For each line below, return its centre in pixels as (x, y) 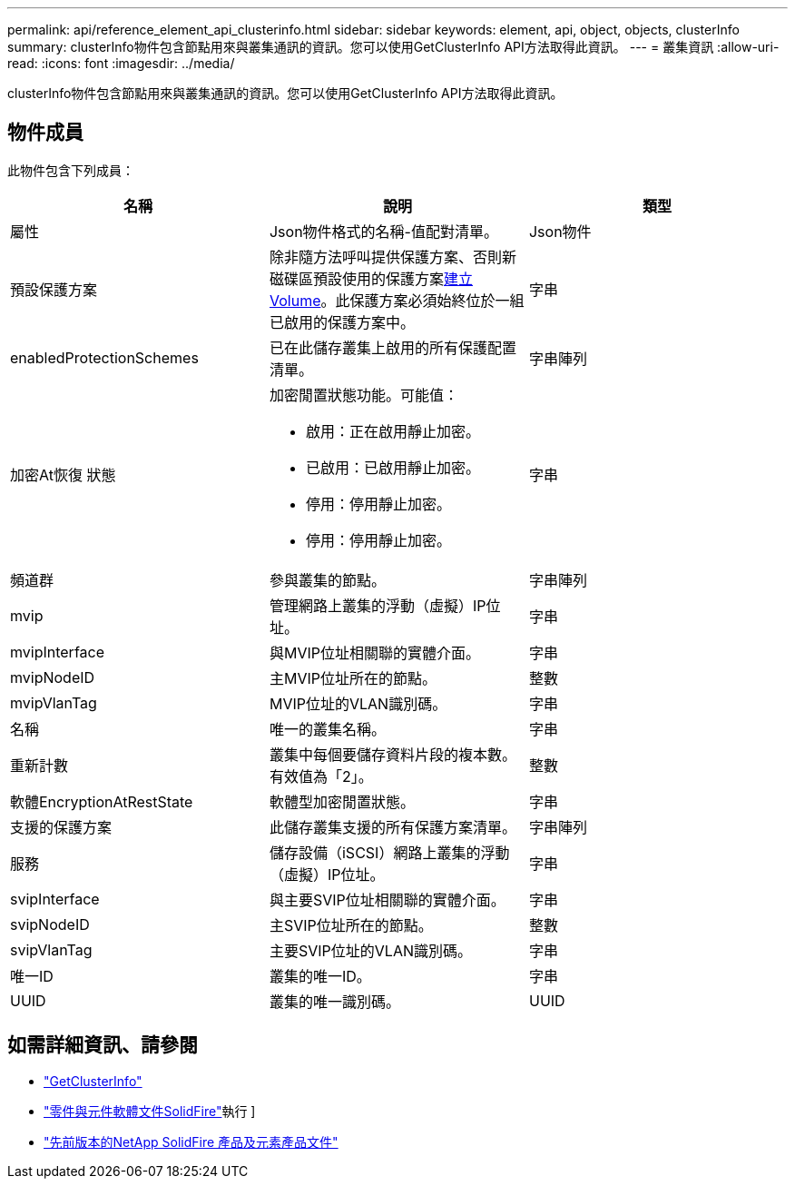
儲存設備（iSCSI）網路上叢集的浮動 (389, 852)
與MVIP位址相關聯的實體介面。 (374, 652)
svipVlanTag (51, 949)
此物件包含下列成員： (71, 170)
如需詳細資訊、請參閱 (103, 1045)
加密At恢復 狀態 (63, 474)
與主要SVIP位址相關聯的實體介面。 (387, 899)
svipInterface (55, 899)
